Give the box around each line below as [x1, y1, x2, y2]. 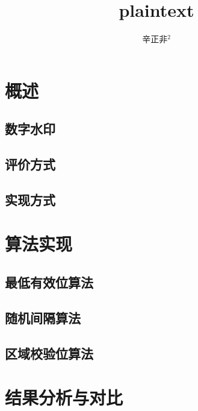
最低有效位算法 [5, 273, 93, 292]
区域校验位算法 [5, 344, 93, 362]
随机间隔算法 [5, 308, 81, 327]
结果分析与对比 [5, 385, 123, 410]
